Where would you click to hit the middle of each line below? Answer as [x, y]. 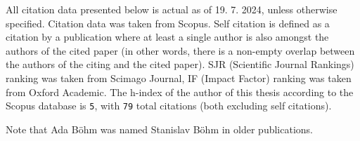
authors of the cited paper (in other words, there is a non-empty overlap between [180, 50]
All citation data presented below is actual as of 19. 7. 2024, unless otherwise [172, 9]
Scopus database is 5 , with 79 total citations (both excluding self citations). [169, 106]
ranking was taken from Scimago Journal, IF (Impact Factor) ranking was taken [179, 78]
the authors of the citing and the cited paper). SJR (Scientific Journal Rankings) [180, 64]
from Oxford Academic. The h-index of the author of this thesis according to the [180, 92]
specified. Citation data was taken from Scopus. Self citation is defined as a [168, 23]
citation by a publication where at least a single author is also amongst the [167, 37]
